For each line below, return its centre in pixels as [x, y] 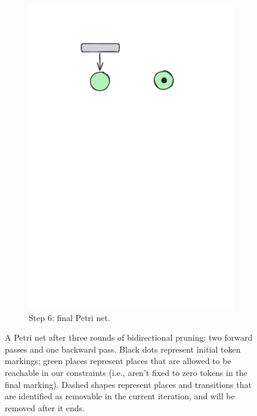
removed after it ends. [45, 407]
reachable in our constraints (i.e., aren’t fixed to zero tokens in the [126, 372]
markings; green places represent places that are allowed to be [118, 361]
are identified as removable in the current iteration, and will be [120, 396]
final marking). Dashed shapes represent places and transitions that [128, 384]
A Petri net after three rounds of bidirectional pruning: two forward [129, 337]
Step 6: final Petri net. [69, 317]
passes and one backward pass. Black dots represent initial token [123, 349]
